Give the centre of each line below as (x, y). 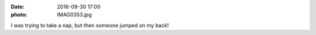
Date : (18, 7)
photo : (19, 15)
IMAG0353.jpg (74, 15)
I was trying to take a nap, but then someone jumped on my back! (90, 25)
